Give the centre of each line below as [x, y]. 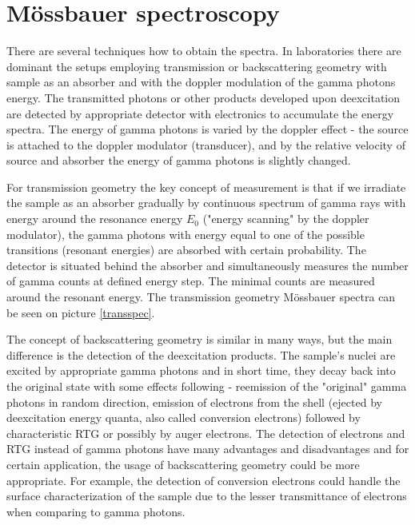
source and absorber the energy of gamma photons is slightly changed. [179, 160]
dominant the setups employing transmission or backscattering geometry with [197, 66]
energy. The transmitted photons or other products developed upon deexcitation [204, 97]
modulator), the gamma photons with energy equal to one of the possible [186, 234]
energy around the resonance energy [95, 219]
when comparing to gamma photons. [96, 511]
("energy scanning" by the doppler [286, 219]
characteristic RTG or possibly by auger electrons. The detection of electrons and [206, 433]
